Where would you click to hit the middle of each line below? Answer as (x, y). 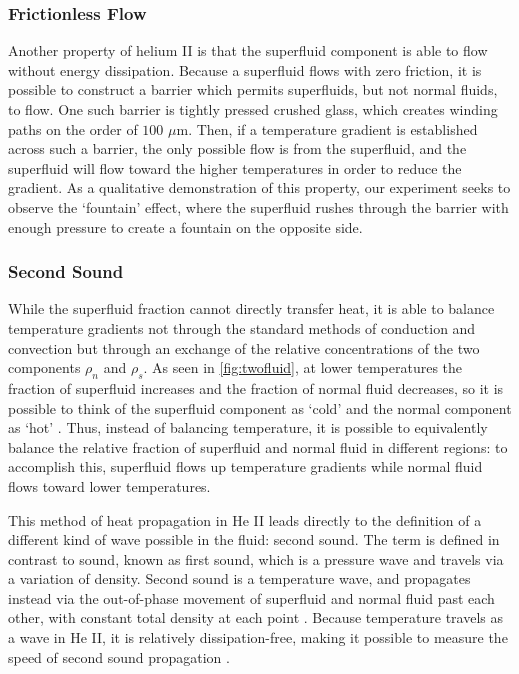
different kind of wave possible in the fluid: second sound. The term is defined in (254, 539)
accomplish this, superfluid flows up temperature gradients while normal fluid (245, 466)
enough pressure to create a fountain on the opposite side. (185, 226)
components (44, 367)
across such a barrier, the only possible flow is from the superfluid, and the (237, 148)
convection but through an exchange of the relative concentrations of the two (244, 347)
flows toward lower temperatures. (109, 485)
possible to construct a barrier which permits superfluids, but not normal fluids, (253, 89)
